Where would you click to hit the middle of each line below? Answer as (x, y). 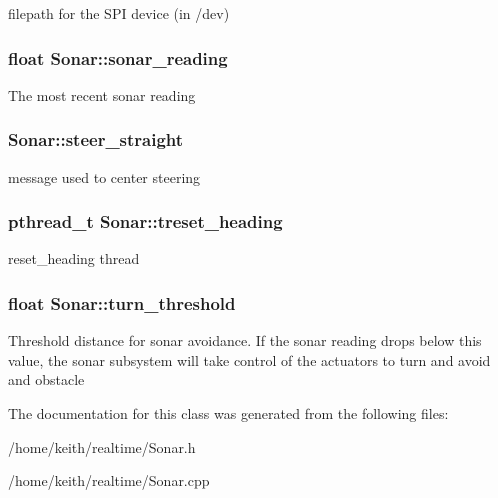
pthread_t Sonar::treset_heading (145, 221)
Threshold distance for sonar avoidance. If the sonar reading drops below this (245, 340)
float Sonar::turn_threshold (122, 302)
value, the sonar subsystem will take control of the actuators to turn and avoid (249, 359)
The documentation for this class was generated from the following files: (228, 413)
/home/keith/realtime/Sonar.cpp (109, 480)
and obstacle (46, 379)
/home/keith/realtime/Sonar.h (102, 446)
